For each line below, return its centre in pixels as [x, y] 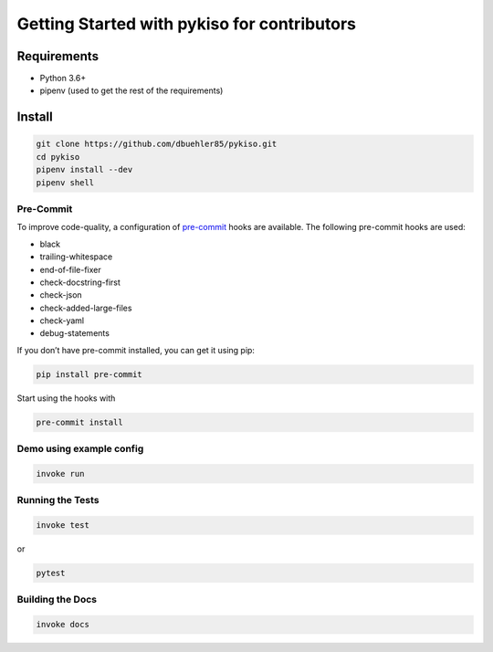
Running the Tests [58, 500]
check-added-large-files [86, 308]
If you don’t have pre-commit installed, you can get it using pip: [136, 350]
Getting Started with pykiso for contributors [186, 24]
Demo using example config [80, 449]
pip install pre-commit [89, 374]
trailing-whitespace [76, 257]
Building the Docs [57, 600]
